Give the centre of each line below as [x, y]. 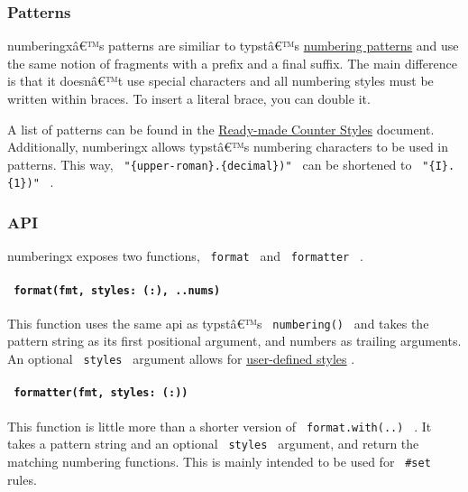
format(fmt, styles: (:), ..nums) [117, 290]
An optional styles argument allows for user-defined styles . [181, 359]
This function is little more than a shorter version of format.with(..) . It [220, 426]
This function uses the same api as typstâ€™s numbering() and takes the [218, 323]
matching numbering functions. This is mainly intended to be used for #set [219, 461]
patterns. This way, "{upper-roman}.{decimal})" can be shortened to [210, 164]
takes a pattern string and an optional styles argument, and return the [213, 444]
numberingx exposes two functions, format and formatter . [185, 256]
